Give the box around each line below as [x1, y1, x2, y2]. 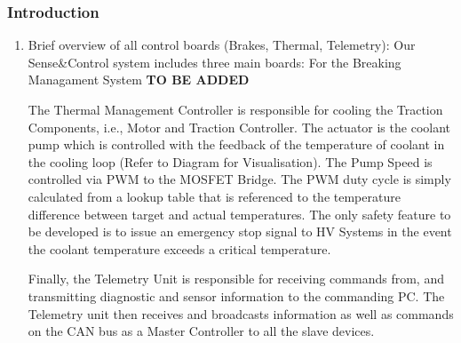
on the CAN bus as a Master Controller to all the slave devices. [28, 322, 375, 340]
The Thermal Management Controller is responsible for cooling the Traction [28, 100, 443, 118]
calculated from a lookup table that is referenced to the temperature [28, 187, 401, 205]
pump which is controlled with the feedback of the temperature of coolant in [28, 135, 445, 154]
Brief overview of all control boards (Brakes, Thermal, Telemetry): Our [28, 36, 416, 54]
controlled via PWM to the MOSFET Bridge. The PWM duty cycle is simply [28, 170, 451, 188]
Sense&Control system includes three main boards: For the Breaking [28, 52, 401, 71]
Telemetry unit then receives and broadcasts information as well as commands [28, 304, 454, 323]
